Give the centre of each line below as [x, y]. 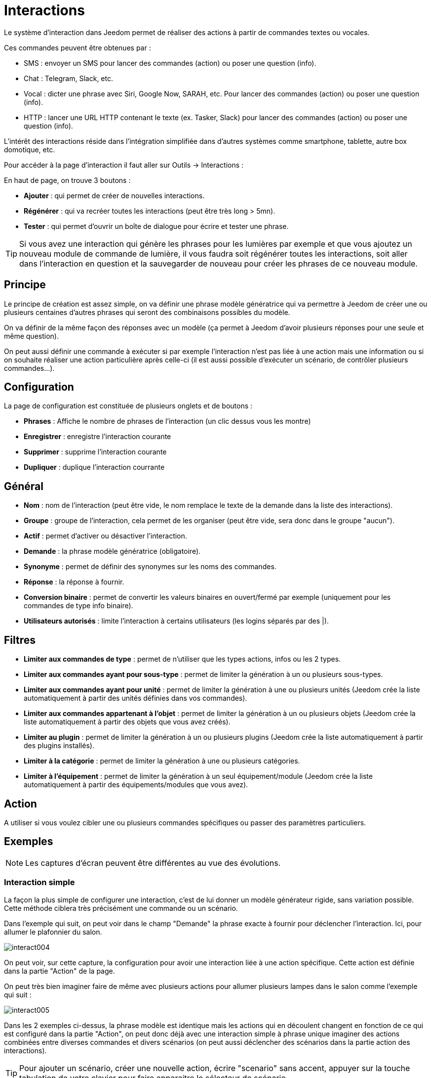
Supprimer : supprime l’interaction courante [95, 452]
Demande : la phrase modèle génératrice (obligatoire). [112, 551]
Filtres [20, 640]
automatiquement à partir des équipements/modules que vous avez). [136, 785]
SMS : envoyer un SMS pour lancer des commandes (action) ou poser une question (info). [170, 63]
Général [24, 486]
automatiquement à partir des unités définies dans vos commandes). [136, 698]
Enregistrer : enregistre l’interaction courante [98, 437]
